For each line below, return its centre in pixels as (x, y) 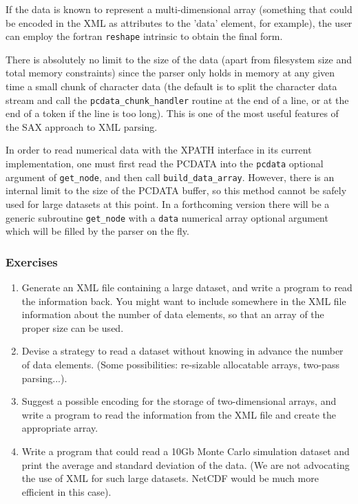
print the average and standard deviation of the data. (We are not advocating (186, 464)
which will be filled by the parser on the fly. (97, 231)
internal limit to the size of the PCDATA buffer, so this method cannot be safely (176, 190)
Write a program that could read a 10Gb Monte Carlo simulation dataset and (186, 451)
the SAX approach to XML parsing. (82, 126)
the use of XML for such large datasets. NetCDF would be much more (170, 478)
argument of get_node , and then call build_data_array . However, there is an (170, 177)
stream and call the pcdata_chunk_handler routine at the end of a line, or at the (177, 99)
